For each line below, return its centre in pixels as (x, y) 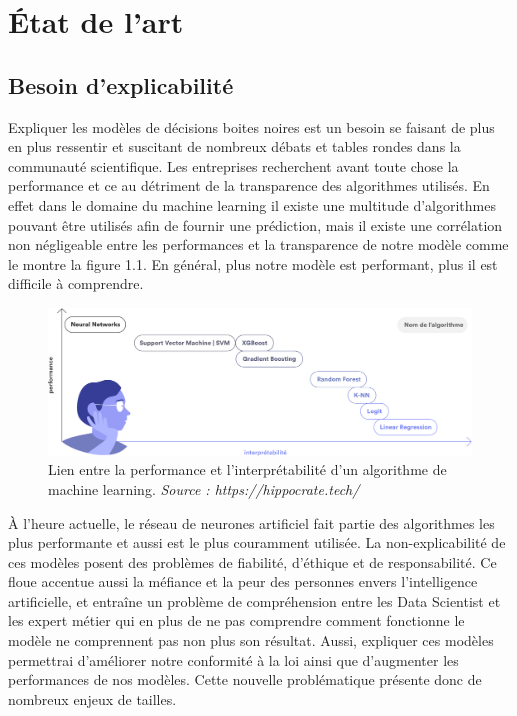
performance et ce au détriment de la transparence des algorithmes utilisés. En (249, 185)
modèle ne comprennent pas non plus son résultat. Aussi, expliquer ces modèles (251, 640)
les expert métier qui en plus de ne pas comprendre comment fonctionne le (236, 620)
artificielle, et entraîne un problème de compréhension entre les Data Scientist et (254, 600)
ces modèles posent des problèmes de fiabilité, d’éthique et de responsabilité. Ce (252, 561)
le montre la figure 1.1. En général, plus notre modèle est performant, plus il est (253, 263)
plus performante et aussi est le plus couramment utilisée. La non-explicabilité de (257, 542)
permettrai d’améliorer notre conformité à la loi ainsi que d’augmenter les (233, 659)
